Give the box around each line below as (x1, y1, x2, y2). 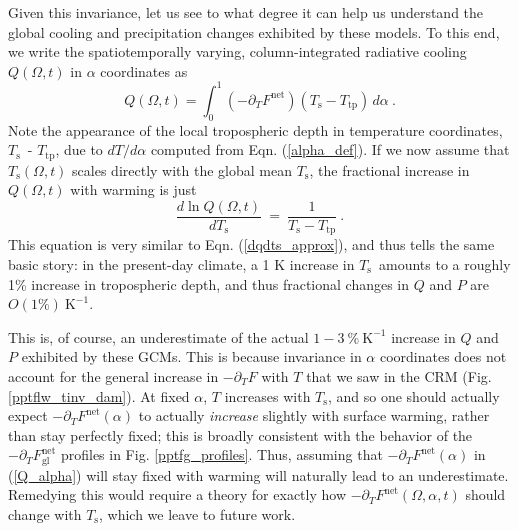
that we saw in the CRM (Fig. (306, 365, 492, 386)
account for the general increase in (8, 365, 219, 386)
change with (8, 504, 82, 524)
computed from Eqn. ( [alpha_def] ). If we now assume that (150, 139, 510, 160)
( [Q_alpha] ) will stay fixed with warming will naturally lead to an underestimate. (8, 464, 509, 485)
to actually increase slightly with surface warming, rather (138, 405, 490, 426)
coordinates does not (379, 346, 507, 367)
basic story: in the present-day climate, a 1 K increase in (8, 254, 355, 275)
